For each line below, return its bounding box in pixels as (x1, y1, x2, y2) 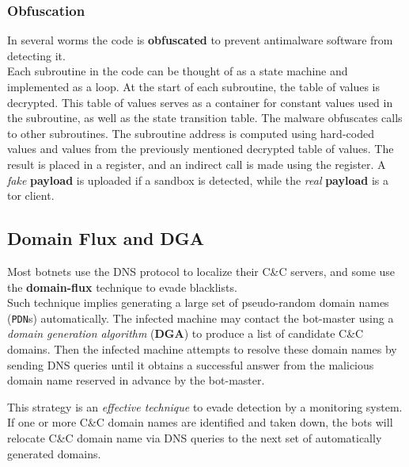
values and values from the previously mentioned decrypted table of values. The (7, 140, 394, 157)
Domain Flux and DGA (7, 226, 205, 251)
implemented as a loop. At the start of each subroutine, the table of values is (7, 78, 380, 94)
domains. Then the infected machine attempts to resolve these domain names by (7, 340, 397, 357)
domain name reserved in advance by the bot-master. (7, 372, 265, 389)
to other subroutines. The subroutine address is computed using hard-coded (7, 124, 374, 141)
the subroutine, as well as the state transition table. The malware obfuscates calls (7, 109, 403, 126)
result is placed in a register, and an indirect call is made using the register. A (7, 155, 386, 172)
